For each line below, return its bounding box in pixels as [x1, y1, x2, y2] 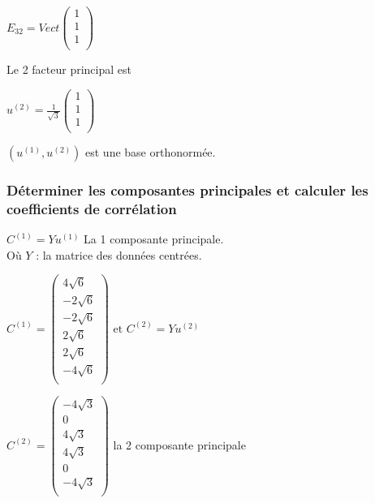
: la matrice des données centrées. [36, 246, 202, 263]
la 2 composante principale [113, 436, 246, 453]
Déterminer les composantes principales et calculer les [6, 179, 369, 200]
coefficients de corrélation [6, 198, 177, 218]
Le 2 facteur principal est [6, 61, 131, 78]
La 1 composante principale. [84, 230, 224, 247]
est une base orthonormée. [85, 143, 216, 160]
